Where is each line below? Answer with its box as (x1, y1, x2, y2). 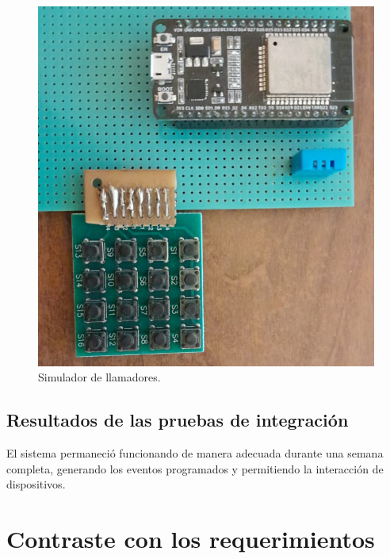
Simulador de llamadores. (38, 369, 161, 385)
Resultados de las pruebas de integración (6, 408, 349, 432)
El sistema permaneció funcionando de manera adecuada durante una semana (6, 444, 384, 461)
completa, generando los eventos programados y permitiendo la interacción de (6, 460, 384, 477)
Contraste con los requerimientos (6, 522, 375, 554)
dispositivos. (6, 476, 66, 492)
